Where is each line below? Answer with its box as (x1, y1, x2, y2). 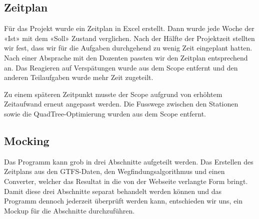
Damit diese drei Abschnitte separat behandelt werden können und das (4, 185, 222, 196)
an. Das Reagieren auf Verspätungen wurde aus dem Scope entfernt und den (4, 62, 238, 72)
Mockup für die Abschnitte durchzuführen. (4, 205, 135, 215)
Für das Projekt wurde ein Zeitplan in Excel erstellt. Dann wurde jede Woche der (4, 23, 254, 33)
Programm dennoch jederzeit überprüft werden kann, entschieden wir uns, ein (4, 195, 243, 206)
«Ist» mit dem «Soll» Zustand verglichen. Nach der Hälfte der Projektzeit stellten (4, 32, 255, 43)
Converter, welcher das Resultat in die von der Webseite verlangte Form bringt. (4, 175, 248, 186)
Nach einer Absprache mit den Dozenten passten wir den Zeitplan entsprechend (4, 52, 248, 62)
